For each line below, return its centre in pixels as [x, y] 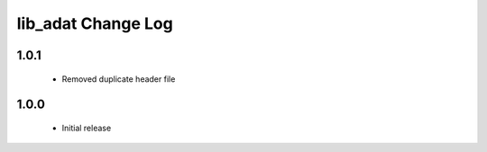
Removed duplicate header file [119, 79]
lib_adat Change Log [95, 23]
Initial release [87, 128]
